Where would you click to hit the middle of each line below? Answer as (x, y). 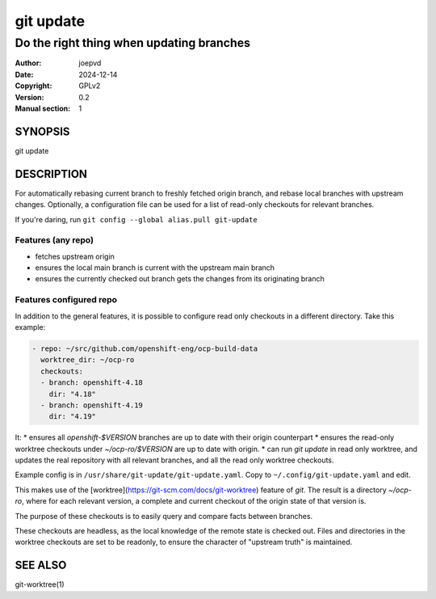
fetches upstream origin (75, 256)
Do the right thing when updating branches (132, 43)
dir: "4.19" (73, 417)
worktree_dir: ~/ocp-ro (88, 360)
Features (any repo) (55, 240)
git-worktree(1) (40, 584)
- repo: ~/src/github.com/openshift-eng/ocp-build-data (145, 348)
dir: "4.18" (73, 394)
